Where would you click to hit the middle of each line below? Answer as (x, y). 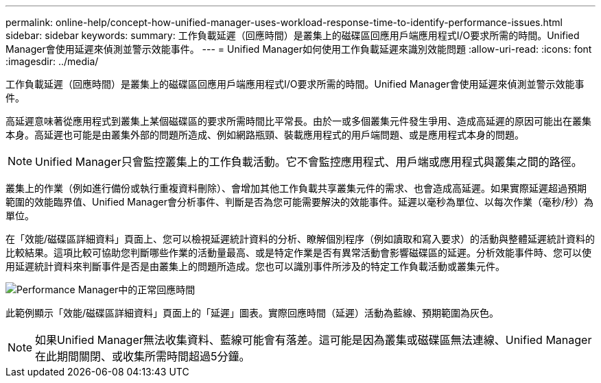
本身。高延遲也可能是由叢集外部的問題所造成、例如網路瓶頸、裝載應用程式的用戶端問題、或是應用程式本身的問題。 (265, 135)
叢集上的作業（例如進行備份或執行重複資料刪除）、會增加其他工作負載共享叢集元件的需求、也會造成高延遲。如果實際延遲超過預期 (296, 188)
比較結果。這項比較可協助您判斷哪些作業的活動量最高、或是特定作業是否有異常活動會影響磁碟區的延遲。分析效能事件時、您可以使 (298, 252)
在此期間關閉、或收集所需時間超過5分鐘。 (143, 356)
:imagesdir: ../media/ (52, 61)
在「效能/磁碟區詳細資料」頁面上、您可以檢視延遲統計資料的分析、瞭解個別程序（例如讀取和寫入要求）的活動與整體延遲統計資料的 (300, 239)
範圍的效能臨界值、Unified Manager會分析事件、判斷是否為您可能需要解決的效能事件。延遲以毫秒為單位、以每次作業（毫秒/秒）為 (300, 202)
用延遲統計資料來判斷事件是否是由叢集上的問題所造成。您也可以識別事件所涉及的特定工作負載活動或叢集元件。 (255, 266)
